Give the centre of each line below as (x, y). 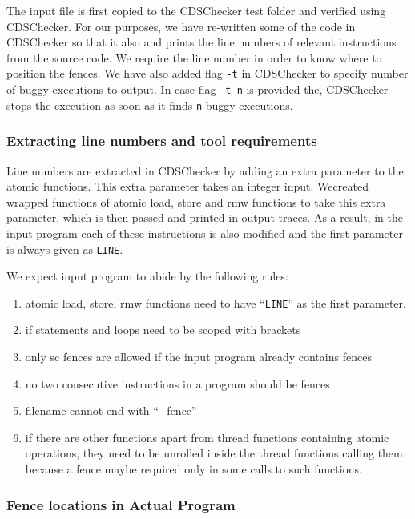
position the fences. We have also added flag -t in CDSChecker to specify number (207, 73)
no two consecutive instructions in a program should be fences (177, 383)
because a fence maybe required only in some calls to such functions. (193, 469)
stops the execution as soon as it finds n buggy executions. (150, 105)
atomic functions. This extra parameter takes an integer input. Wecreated (187, 186)
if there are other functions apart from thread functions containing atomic (207, 437)
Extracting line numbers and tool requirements (162, 141)
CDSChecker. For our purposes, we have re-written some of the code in (181, 26)
